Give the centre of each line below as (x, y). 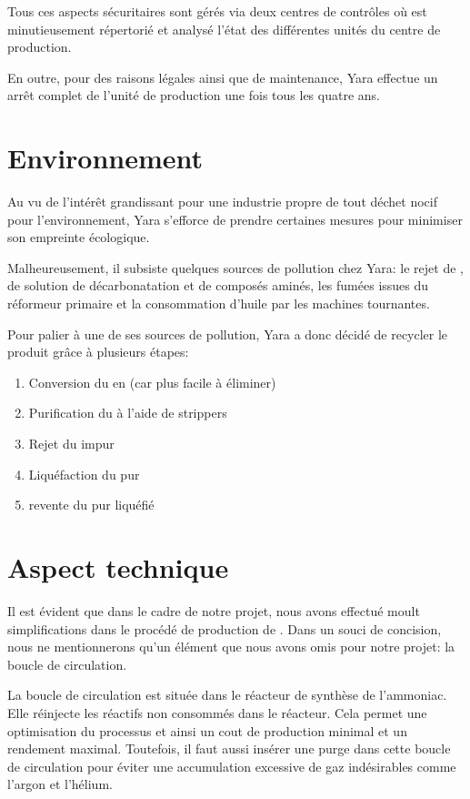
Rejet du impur (71, 444)
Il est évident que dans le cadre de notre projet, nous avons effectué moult (214, 610)
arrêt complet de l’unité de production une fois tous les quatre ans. (194, 95)
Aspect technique (118, 567)
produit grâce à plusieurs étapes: (98, 352)
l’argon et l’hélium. (60, 784)
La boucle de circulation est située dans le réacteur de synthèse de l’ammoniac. (227, 695)
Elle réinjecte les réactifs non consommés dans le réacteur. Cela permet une (217, 712)
